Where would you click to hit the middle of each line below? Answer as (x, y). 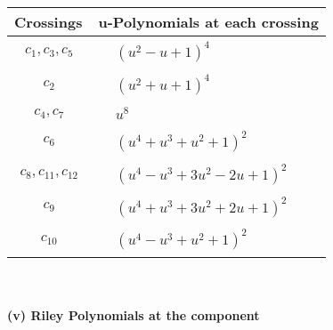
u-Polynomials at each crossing (208, 22)
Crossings (49, 22)
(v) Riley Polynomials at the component (134, 315)
